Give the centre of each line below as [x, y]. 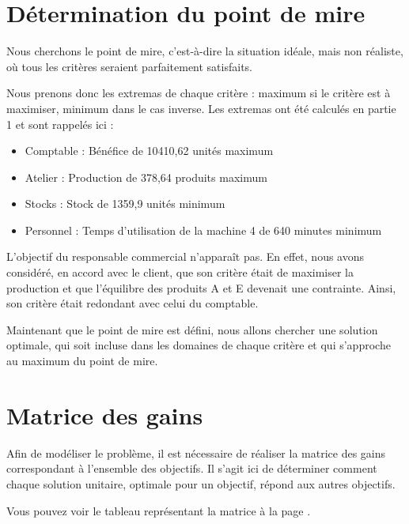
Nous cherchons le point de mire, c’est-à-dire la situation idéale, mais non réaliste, [205, 51]
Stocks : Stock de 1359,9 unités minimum [125, 204]
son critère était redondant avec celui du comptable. [133, 303]
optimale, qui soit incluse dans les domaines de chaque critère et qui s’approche [199, 345]
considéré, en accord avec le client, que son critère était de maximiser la [180, 272]
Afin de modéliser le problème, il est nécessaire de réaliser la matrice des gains [196, 452]
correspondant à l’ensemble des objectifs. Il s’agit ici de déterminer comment [192, 468]
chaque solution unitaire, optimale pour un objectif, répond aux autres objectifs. [201, 483]
